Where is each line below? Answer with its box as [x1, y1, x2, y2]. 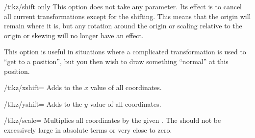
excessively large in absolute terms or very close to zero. [4, 124, 172, 135]
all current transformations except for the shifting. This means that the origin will [4, 11, 251, 21]
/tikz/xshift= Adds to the [4, 82, 82, 92]
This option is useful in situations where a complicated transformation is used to [4, 46, 246, 57]
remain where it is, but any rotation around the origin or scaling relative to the [4, 21, 242, 31]
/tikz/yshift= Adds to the [4, 98, 82, 109]
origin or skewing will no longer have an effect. [4, 30, 144, 40]
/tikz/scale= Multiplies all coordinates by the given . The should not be [4, 115, 221, 125]
